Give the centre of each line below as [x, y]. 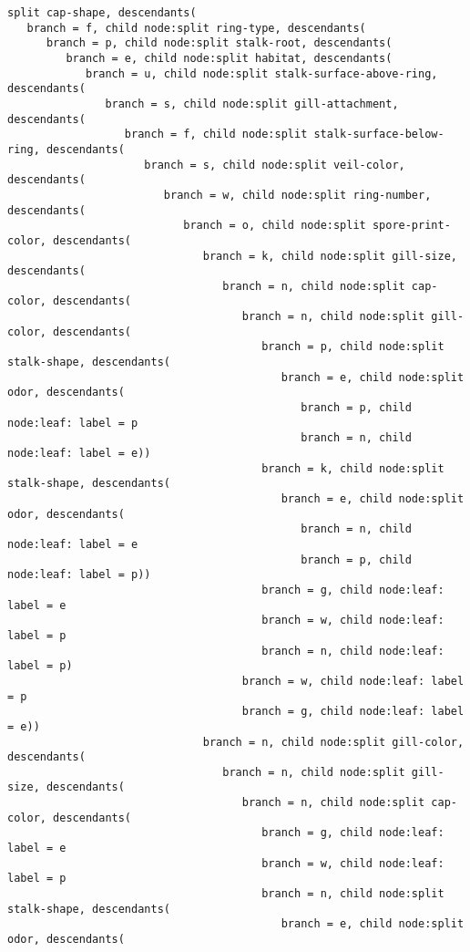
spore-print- [411, 226]
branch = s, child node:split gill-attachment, [252, 103]
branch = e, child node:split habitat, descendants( [229, 58]
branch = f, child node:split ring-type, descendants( [196, 28]
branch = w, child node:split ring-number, [297, 195]
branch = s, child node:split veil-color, [275, 165]
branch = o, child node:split [275, 226]
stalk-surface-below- [379, 135]
